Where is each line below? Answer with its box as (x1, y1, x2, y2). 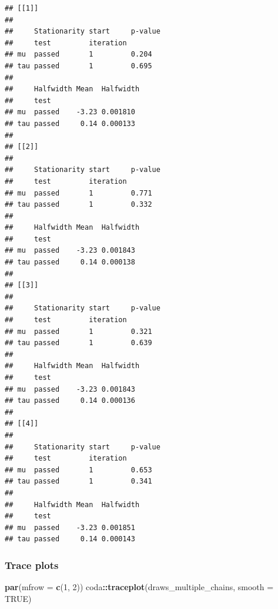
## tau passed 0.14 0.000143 (5, 535, 135, 544)
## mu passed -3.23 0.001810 (5, 108, 135, 117)
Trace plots (5, 557, 59, 572)
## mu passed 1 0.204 (5, 50, 152, 59)
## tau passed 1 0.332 (5, 200, 152, 209)
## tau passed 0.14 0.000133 (5, 119, 135, 128)
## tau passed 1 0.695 (5, 61, 152, 70)
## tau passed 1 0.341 (5, 477, 152, 486)
